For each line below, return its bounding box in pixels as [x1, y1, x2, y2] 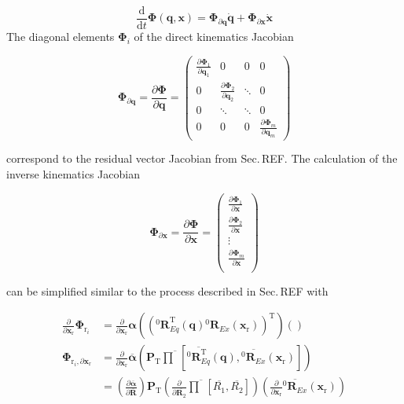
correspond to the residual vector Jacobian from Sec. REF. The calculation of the [6, 150, 398, 167]
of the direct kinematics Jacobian [134, 28, 294, 45]
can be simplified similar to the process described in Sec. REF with [6, 282, 329, 299]
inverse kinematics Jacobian [6, 166, 140, 182]
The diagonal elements [6, 28, 115, 45]
